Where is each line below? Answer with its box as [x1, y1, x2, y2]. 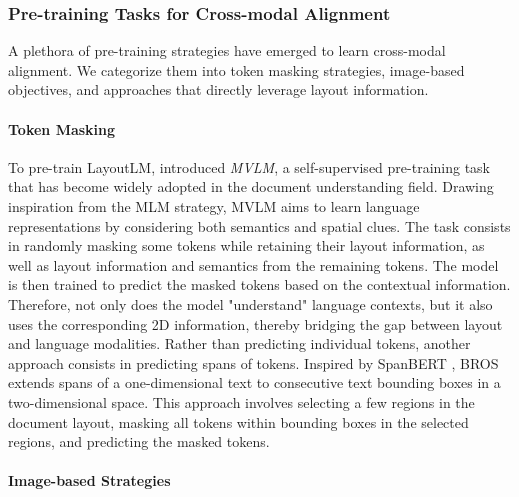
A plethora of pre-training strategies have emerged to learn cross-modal [8, 40, 446, 61]
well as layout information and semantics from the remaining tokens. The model [8, 254, 499, 275]
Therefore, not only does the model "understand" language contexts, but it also [8, 293, 493, 314]
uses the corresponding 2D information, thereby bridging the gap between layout [8, 313, 503, 334]
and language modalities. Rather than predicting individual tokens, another [8, 333, 471, 354]
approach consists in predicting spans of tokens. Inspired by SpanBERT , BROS [8, 352, 499, 373]
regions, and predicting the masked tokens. [8, 431, 270, 452]
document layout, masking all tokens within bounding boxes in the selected [8, 411, 469, 432]
